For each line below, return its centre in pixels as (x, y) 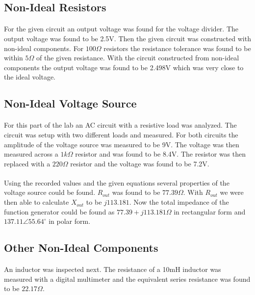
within (13, 58)
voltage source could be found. (50, 192)
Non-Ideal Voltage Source (70, 103)
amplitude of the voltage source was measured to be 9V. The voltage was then (122, 144)
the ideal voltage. (30, 77)
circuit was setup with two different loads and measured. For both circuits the (121, 134)
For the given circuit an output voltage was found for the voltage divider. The (121, 29)
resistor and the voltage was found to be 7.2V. (140, 163)
